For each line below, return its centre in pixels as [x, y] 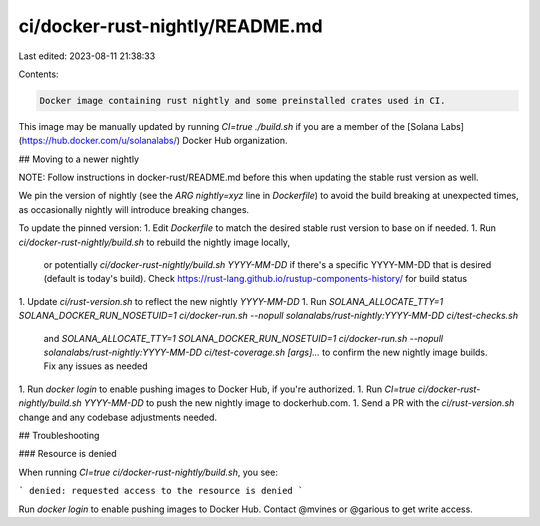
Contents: [38, 74]
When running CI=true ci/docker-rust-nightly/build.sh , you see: [148, 472]
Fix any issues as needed [95, 366]
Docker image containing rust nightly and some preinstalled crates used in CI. [242, 100]
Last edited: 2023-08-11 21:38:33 [87, 56]
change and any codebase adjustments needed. [118, 417]
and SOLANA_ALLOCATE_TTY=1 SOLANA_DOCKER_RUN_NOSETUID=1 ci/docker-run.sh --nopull [243, 338]
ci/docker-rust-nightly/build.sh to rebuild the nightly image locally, [154, 242]
